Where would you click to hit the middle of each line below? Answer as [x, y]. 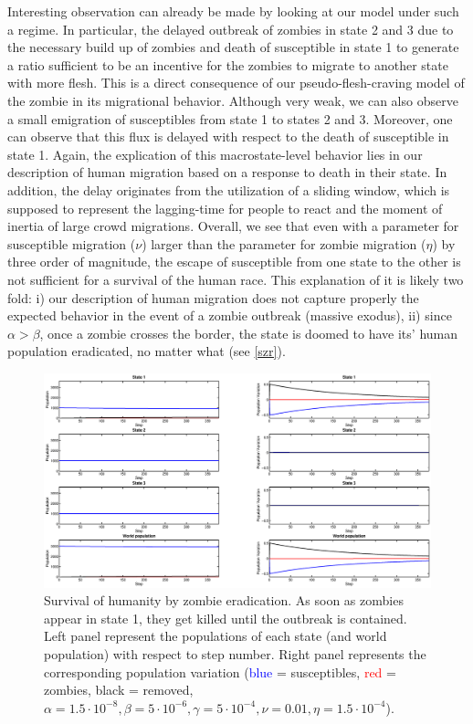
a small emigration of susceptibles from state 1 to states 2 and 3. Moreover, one [230, 118]
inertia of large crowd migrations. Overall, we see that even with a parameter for [233, 226]
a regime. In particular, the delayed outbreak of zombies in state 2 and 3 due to [231, 29]
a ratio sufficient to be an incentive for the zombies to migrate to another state [228, 64]
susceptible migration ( [72, 243]
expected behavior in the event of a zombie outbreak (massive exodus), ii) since [230, 315]
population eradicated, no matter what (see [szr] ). [147, 351]
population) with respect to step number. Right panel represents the [235, 654]
